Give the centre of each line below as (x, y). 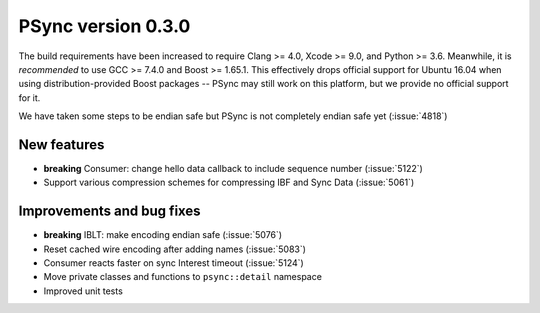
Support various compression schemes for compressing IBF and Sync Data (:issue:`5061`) (229, 182)
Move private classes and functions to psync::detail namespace (182, 277)
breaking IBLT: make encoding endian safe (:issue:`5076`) (163, 235)
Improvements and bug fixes (109, 211)
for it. (29, 97)
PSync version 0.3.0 (104, 26)
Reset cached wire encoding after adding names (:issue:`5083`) (175, 249)
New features (61, 144)
